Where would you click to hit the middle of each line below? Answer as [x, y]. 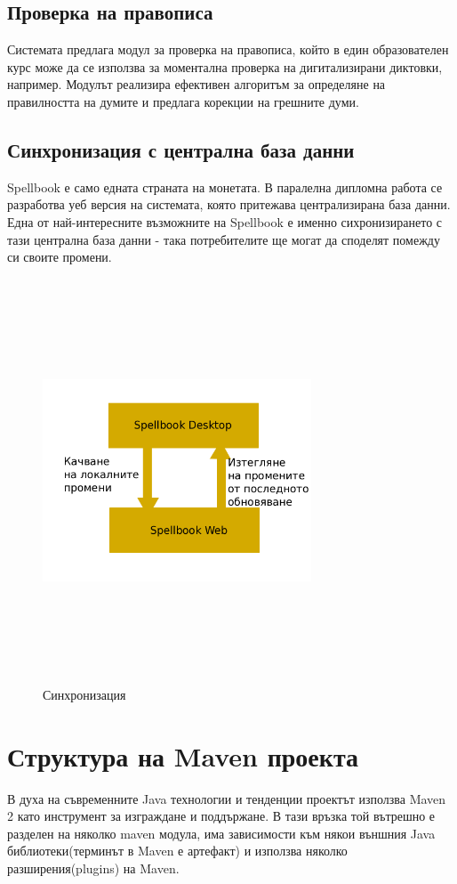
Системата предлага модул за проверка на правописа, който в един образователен [228, 49]
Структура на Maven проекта [183, 755]
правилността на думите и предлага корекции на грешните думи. [183, 101]
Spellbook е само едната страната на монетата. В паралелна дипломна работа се [225, 187]
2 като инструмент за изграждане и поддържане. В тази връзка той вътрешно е [221, 816]
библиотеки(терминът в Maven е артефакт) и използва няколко [177, 851]
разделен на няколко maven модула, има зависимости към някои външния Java [221, 833]
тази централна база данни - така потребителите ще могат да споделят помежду [224, 239]
